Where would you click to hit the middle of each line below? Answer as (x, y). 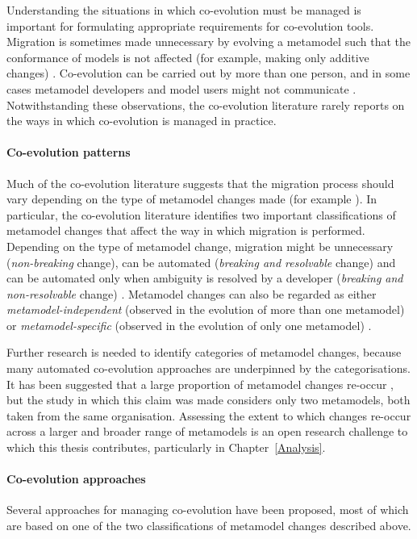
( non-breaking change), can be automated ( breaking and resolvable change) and (201, 262)
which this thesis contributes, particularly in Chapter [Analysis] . (166, 447)
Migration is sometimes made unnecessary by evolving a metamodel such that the (208, 42)
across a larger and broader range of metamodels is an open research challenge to (207, 431)
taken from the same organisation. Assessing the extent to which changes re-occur (209, 415)
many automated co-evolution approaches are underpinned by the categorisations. (208, 368)
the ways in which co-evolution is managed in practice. (142, 121)
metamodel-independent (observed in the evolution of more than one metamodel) (206, 309)
